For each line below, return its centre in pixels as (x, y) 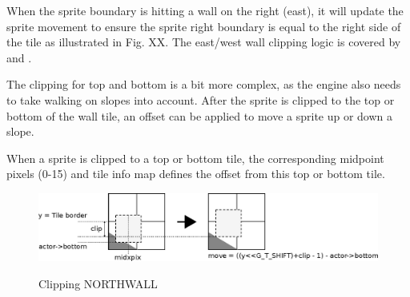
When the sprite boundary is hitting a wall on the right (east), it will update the (205, 10)
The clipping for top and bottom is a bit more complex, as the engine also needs (204, 84)
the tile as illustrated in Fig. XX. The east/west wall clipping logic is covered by (204, 42)
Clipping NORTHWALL (98, 283)
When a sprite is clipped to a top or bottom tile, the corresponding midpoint (195, 158)
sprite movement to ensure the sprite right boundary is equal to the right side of (204, 26)
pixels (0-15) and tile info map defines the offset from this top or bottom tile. (196, 174)
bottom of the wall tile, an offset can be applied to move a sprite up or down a (200, 115)
